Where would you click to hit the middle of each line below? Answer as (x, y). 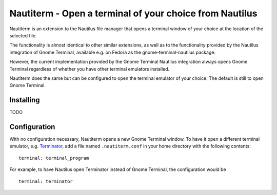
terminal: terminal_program (54, 158)
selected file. (23, 35)
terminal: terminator (46, 181)
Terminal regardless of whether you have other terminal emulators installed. (90, 69)
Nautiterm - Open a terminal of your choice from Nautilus (133, 13)
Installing (25, 100)
